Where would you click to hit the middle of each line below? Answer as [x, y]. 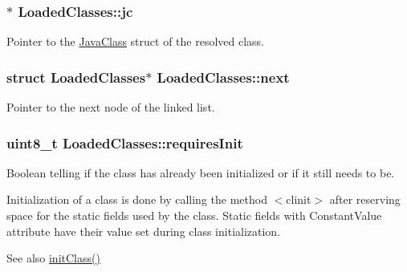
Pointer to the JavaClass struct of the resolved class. [136, 41]
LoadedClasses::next [223, 77]
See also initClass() [53, 258]
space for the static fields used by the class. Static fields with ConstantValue [194, 215]
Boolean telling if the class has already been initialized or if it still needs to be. [201, 172]
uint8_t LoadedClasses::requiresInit [125, 142]
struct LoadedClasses [76, 77]
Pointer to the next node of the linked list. [111, 107]
